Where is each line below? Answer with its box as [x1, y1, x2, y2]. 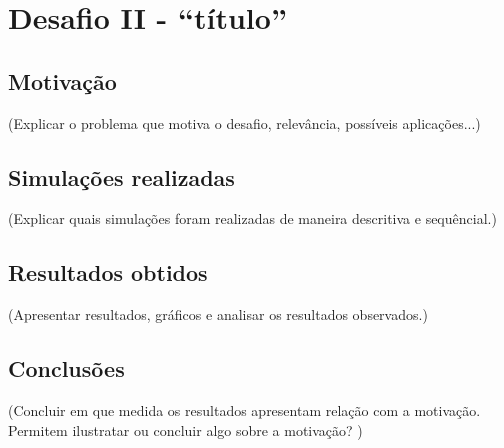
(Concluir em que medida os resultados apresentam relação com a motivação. [8, 399, 481, 420]
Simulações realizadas [8, 161, 235, 192]
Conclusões [8, 353, 125, 384]
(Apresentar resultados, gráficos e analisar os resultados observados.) [8, 304, 428, 325]
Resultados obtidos [8, 257, 208, 288]
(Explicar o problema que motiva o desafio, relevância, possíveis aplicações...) [8, 112, 481, 133]
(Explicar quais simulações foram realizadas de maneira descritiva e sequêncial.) [8, 208, 497, 229]
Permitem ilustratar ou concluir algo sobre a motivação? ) [8, 419, 363, 440]
